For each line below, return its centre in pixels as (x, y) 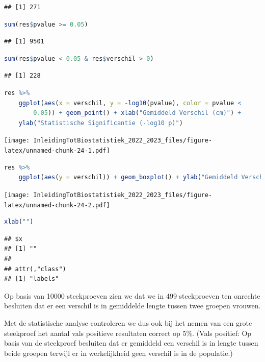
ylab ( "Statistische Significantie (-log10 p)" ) (101, 123)
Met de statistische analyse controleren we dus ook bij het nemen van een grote (128, 322)
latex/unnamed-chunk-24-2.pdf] (57, 205)
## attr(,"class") (35, 269)
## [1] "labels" (32, 279)
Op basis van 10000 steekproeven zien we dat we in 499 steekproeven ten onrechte (132, 295)
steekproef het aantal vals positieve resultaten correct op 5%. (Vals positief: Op (128, 333)
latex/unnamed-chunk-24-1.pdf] (57, 151)
